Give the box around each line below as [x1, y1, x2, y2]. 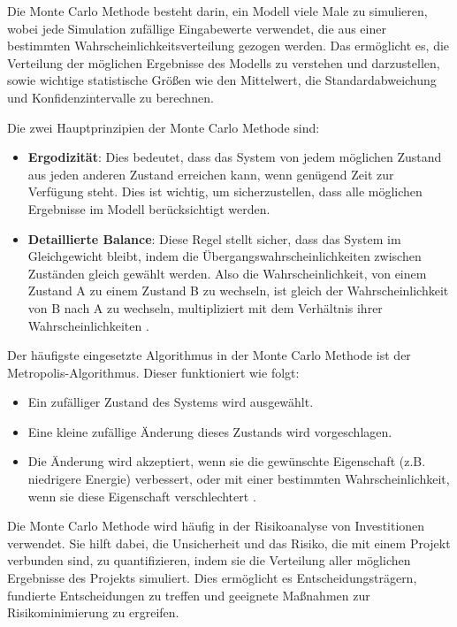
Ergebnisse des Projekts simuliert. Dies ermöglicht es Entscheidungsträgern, [7, 569, 417, 587]
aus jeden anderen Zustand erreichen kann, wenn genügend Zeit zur [27, 164, 394, 183]
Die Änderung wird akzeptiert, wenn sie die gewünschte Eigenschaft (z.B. [27, 452, 426, 470]
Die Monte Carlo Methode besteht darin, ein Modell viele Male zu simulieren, [7, 2, 428, 19]
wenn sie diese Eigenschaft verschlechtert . [27, 486, 256, 505]
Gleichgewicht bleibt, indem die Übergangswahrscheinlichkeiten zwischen [27, 247, 422, 265]
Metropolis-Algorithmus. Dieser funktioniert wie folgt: [7, 363, 300, 381]
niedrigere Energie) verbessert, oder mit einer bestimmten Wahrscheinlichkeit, [27, 470, 450, 488]
